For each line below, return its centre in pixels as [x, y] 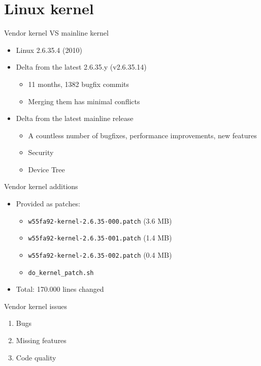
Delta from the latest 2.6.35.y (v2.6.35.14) [81, 67]
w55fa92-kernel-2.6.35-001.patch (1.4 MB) [100, 238]
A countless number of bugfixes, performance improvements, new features [142, 135]
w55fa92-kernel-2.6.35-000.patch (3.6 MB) [100, 220]
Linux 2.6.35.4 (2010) [49, 50]
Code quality [36, 357]
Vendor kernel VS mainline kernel [56, 33]
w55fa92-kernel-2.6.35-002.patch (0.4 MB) [100, 254]
